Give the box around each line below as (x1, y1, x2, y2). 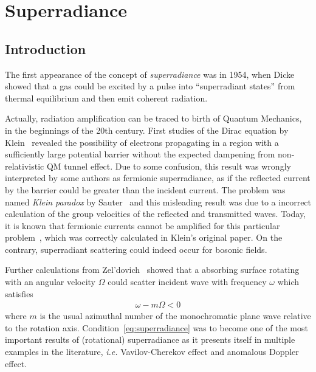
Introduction (5, 39, 86, 58)
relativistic (5, 159, 44, 172)
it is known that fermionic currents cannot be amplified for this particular (5, 219, 280, 232)
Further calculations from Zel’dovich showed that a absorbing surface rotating (5, 263, 300, 276)
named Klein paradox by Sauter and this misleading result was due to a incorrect (5, 195, 312, 208)
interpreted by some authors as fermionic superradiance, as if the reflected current (5, 171, 311, 184)
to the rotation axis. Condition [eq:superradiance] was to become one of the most (5, 321, 308, 334)
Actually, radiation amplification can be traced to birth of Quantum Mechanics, (5, 112, 302, 125)
